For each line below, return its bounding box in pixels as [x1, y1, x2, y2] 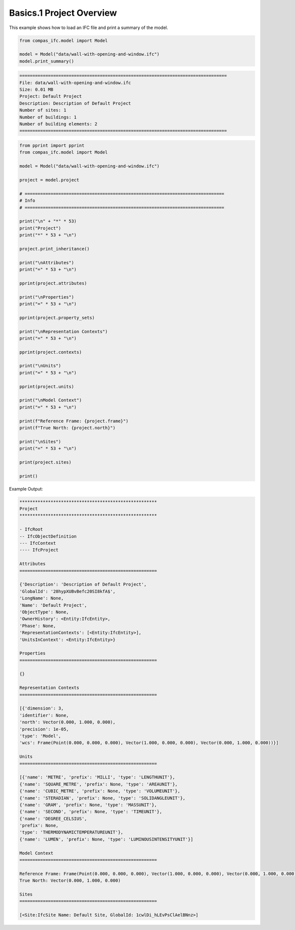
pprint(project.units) [19, 384, 74, 389]
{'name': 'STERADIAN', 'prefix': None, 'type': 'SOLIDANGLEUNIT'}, [19, 795, 186, 801]
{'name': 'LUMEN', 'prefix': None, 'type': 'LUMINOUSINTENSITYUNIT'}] [19, 837, 194, 842]
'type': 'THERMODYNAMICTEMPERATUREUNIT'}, [19, 830, 123, 835]
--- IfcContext [19, 540, 56, 546]
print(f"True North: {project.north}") [19, 425, 116, 431]
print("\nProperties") [19, 294, 74, 300]
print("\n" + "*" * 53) [19, 218, 77, 224]
